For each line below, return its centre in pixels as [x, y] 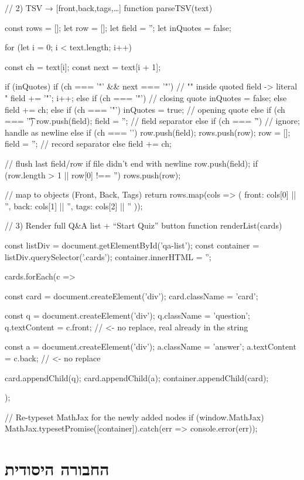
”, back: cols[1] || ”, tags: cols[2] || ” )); [74, 206]
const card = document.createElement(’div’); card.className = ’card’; [131, 296]
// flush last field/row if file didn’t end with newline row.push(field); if [131, 163]
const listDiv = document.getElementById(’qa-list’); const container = [132, 245]
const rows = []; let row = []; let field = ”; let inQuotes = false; [118, 27]
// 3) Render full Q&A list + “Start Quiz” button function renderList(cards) [144, 225]
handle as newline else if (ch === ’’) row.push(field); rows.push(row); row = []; [148, 132]
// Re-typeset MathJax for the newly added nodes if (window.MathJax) [134, 417]
